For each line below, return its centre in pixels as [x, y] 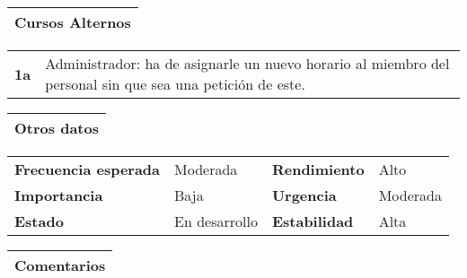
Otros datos [57, 128]
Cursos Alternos [73, 22]
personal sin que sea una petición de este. [175, 84]
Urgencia [304, 195]
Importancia [59, 195]
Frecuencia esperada [88, 169]
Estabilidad [313, 221]
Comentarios [60, 265]
